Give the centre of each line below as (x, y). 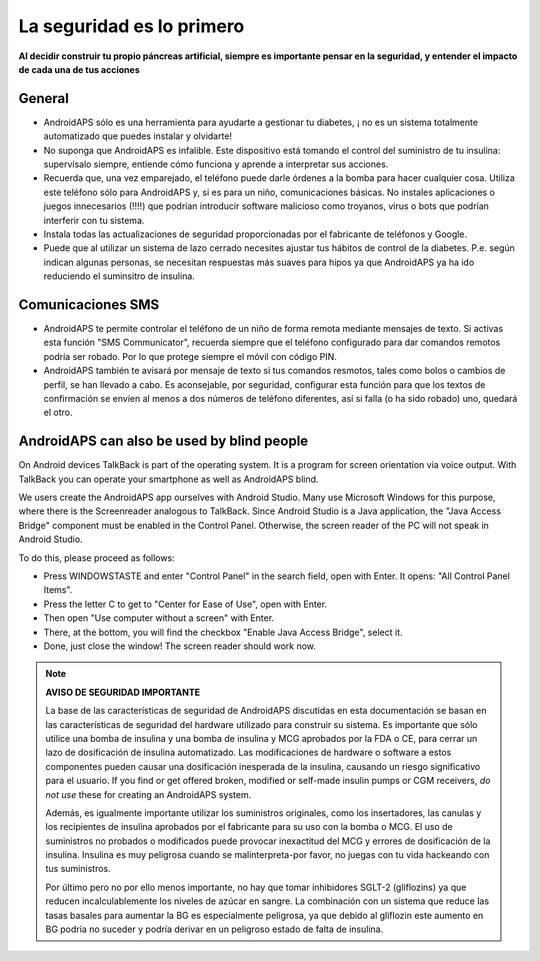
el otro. (58, 412)
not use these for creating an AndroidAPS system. (148, 794)
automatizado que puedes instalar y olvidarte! (138, 136)
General (44, 98)
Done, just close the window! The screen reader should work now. (180, 646)
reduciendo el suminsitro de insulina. (119, 276)
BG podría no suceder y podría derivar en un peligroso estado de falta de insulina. (214, 929)
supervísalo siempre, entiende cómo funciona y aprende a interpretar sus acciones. (216, 164)
